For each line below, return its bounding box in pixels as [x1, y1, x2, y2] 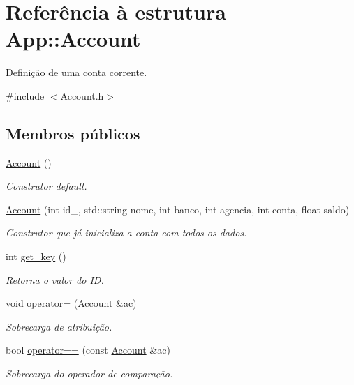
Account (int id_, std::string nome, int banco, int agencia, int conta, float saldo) [6, 202, 350, 216]
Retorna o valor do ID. [6, 272, 104, 287]
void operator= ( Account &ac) [6, 296, 137, 310]
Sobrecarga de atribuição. [6, 319, 112, 333]
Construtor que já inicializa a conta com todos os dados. [6, 225, 247, 240]
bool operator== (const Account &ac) [6, 342, 170, 357]
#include [6, 88, 45, 103]
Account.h [60, 88, 104, 103]
